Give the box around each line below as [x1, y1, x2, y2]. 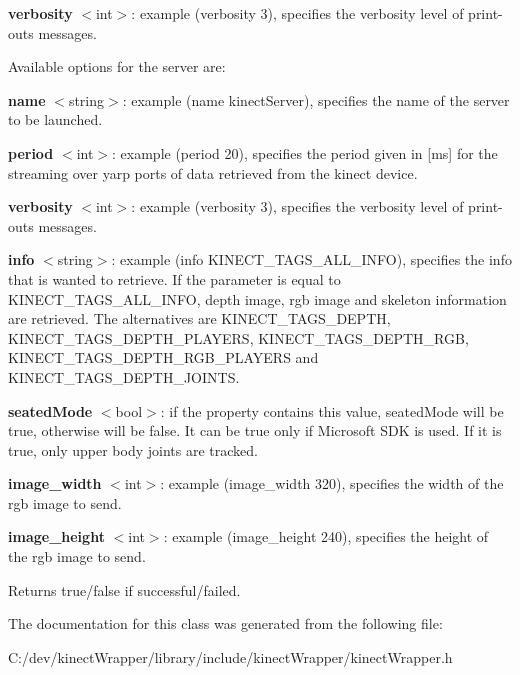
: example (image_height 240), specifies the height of [163, 526, 489, 547]
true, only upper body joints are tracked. [8, 439, 258, 460]
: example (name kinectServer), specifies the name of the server [122, 89, 510, 110]
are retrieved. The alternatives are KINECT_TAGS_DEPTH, [8, 308, 391, 329]
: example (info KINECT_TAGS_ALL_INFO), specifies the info [111, 249, 512, 270]
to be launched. [8, 109, 103, 130]
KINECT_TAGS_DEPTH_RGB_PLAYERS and [8, 347, 319, 368]
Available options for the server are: [8, 56, 226, 77]
